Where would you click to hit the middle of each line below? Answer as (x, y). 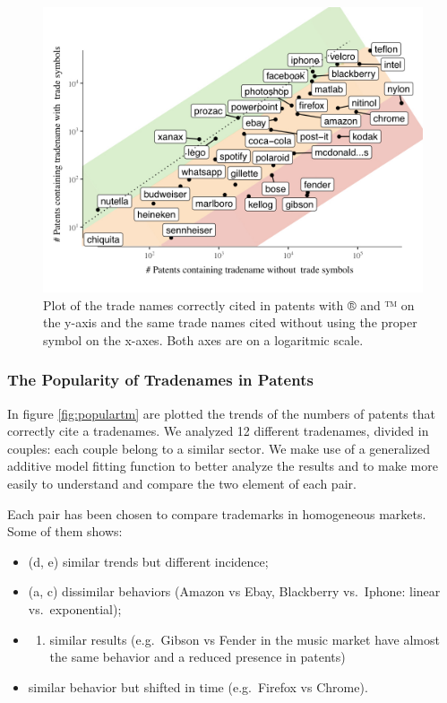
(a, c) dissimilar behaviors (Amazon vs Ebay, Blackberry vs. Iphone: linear (234, 591)
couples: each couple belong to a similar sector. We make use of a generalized (219, 448)
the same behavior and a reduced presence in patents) (198, 657)
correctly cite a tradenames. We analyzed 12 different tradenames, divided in (218, 431)
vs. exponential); (75, 608)
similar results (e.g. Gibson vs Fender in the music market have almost (245, 639)
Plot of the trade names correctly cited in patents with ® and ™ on (229, 304)
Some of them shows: (65, 531)
